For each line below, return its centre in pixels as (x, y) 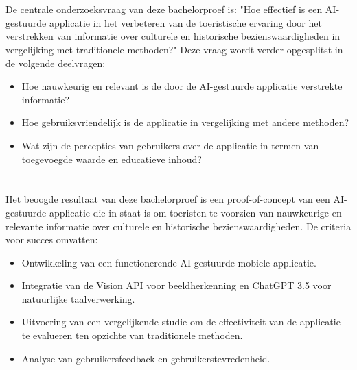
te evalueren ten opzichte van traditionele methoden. (132, 335)
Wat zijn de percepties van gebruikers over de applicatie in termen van (170, 145)
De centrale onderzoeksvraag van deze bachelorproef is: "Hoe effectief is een (164, 9)
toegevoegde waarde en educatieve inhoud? (112, 159)
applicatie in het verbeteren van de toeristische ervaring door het (185, 22)
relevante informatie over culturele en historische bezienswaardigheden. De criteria (178, 226)
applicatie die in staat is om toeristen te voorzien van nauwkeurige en (195, 212)
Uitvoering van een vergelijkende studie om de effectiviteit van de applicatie (181, 322)
